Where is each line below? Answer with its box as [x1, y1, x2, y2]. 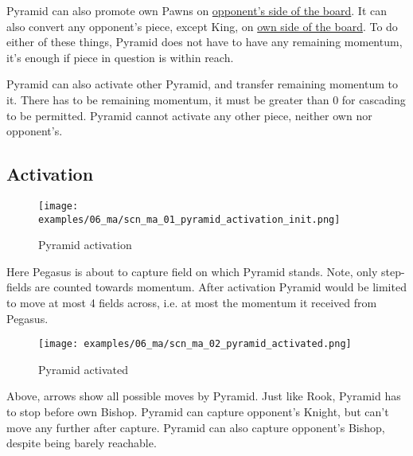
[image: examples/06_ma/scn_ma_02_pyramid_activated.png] [38, 338, 352, 350]
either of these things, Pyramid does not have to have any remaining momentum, [6, 33, 403, 50]
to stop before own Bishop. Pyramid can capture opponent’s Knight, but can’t [6, 403, 389, 420]
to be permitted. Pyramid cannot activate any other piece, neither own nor [6, 107, 372, 123]
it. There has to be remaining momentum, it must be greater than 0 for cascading [6, 91, 406, 107]
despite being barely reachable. [6, 435, 157, 451]
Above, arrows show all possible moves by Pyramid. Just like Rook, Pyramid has [6, 388, 401, 404]
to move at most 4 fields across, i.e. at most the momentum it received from [6, 294, 377, 311]
